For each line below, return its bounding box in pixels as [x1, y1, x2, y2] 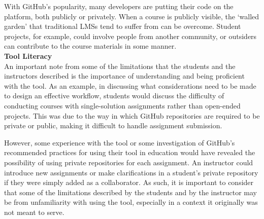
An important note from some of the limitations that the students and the [4, 60, 236, 71]
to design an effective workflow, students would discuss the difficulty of [4, 90, 224, 101]
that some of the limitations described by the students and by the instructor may [4, 187, 257, 197]
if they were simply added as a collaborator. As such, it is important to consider [4, 177, 254, 188]
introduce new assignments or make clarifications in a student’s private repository [4, 167, 258, 177]
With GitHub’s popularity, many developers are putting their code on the [4, 1, 234, 11]
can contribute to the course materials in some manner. [4, 41, 177, 51]
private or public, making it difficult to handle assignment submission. [4, 120, 222, 131]
